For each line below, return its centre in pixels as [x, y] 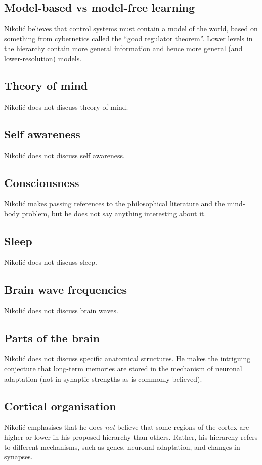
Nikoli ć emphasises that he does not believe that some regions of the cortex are [127, 427]
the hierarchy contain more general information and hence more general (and [123, 48]
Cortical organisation [60, 406]
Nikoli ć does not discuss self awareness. [64, 155]
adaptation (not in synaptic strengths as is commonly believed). [103, 378]
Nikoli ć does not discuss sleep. [51, 262]
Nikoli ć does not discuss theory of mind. [66, 106]
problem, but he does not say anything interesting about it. [114, 213]
